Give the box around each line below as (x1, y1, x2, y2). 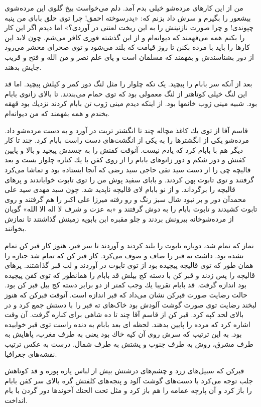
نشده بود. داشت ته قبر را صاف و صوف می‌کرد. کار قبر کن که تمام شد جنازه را (5, 250, 244, 260)
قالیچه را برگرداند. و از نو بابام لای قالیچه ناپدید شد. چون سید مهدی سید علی (5, 184, 235, 194)
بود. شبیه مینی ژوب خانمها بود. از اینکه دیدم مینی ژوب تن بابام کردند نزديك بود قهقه (5, 98, 257, 109)
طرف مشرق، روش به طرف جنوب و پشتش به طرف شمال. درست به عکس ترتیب (5, 339, 253, 349)
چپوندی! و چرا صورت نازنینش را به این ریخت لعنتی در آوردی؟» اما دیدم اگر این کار (5, 22, 254, 33)
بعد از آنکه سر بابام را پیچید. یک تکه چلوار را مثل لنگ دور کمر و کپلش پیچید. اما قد (5, 78, 252, 89)
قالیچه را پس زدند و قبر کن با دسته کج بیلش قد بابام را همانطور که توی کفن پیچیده (5, 269, 255, 280)
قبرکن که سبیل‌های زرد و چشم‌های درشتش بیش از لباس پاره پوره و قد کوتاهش (5, 365, 244, 376)
